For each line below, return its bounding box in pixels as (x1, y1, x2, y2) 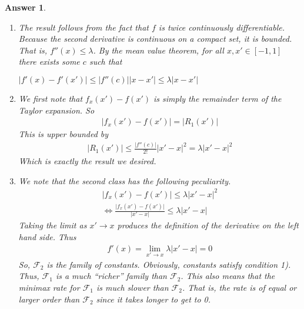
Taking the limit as (18, 219, 87, 231)
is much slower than (96, 281, 169, 294)
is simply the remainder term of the (153, 92, 282, 104)
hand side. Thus (18, 230, 76, 242)
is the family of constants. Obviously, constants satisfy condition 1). (46, 258, 291, 270)
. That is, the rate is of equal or (182, 281, 297, 294)
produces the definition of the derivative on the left (117, 219, 299, 231)
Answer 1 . (5, 1, 46, 13)
